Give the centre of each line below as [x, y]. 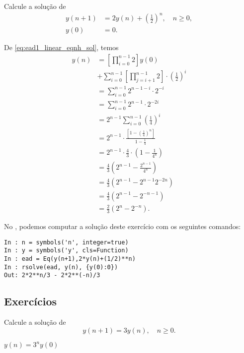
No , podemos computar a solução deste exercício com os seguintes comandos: [122, 226]
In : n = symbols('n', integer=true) [66, 242]
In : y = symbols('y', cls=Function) [66, 251]
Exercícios [31, 301]
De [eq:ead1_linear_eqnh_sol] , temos [61, 47]
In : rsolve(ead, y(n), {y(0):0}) [61, 267]
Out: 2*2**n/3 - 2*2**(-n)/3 [52, 275]
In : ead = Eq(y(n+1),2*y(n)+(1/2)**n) [70, 259]
